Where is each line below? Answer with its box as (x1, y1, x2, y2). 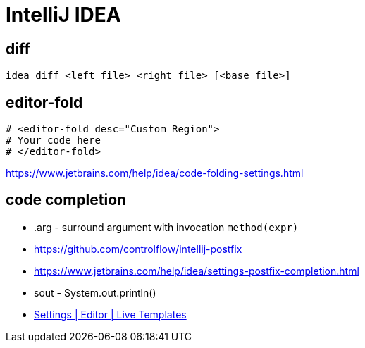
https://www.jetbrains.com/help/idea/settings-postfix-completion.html (34, 264, 359, 277)
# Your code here (6, 135, 101, 147)
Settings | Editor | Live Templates (34, 308, 187, 321)
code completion (6, 191, 127, 209)
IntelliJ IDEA (6, 3, 121, 27)
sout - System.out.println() (34, 286, 156, 299)
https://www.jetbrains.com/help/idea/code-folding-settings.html (6, 167, 304, 180)
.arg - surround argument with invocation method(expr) (34, 220, 299, 233)
